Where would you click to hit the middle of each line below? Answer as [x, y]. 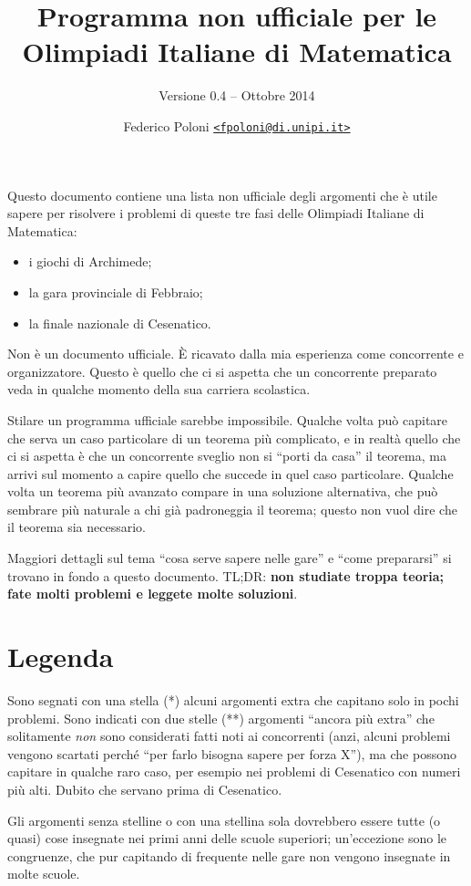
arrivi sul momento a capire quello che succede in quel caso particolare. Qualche [230, 473]
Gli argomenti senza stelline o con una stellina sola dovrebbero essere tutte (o [224, 820]
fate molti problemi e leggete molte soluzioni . [153, 594]
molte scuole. [44, 874]
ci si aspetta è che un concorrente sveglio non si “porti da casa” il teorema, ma [227, 456]
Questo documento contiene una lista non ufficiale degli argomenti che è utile [222, 195]
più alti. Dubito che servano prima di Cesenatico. [145, 789]
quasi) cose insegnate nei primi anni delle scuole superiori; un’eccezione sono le [227, 838]
